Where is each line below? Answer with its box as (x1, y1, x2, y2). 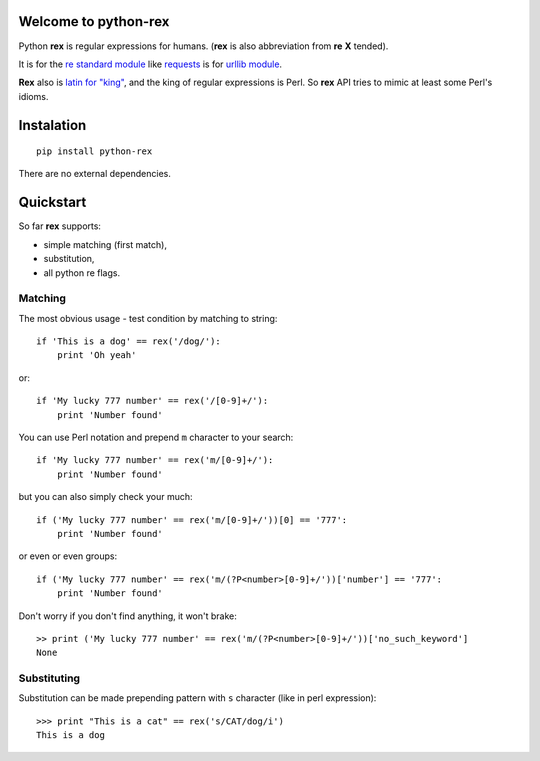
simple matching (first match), (43, 238, 167, 250)
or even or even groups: (18, 550, 118, 562)
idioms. (18, 90, 49, 102)
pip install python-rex (36, 146, 153, 157)
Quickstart (18, 194, 87, 211)
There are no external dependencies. (18, 168, 172, 180)
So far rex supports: (18, 220, 102, 232)
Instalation (18, 116, 87, 134)
